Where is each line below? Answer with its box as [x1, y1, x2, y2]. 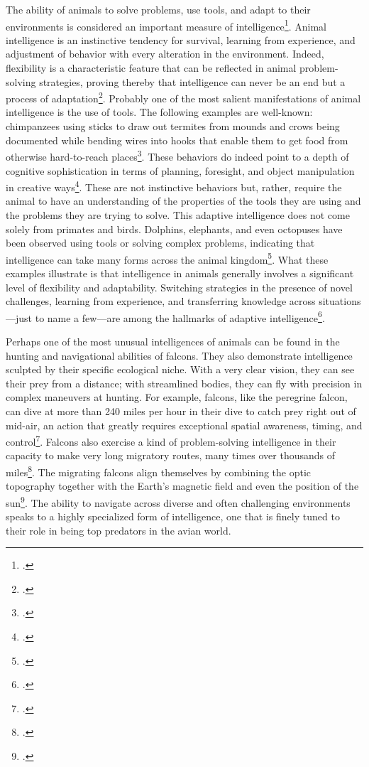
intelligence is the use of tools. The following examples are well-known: [6, 104, 313, 119]
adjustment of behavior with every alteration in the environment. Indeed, [6, 46, 324, 61]
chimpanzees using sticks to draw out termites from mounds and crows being [6, 119, 340, 134]
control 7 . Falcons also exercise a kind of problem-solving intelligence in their [6, 432, 336, 449]
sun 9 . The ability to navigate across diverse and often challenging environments [6, 493, 351, 510]
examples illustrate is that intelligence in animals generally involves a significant [6, 265, 354, 280]
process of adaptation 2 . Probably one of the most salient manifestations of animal [6, 89, 361, 105]
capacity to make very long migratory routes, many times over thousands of [6, 448, 336, 463]
